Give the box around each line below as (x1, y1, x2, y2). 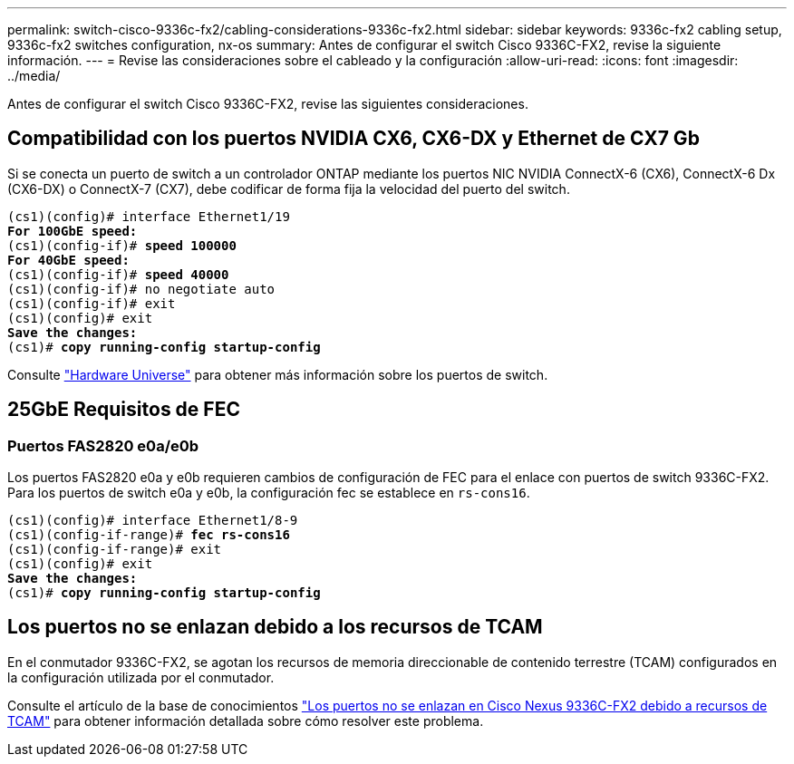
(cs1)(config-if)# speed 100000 (7, 237, 237, 253)
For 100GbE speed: (7, 223, 138, 238)
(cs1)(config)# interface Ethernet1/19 (7, 208, 290, 224)
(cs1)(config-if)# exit (7, 295, 176, 311)
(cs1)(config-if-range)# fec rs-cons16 (7, 527, 290, 543)
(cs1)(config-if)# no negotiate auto (7, 281, 276, 296)
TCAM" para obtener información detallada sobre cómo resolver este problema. (7, 712, 484, 729)
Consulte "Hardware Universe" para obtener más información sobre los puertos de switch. (7, 366, 548, 382)
